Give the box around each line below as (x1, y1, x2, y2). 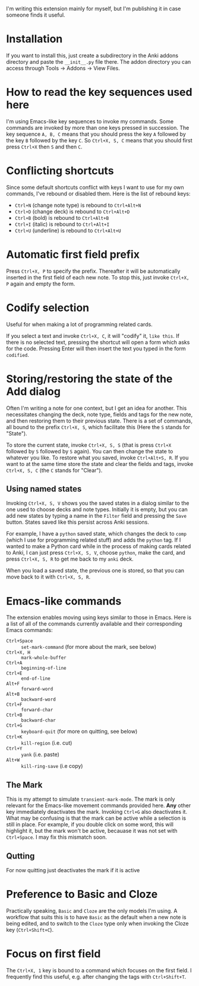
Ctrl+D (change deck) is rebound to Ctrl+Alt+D (14, 208, 130, 215)
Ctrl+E (6, 670, 23, 677)
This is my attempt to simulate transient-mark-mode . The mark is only (6, 795, 175, 803)
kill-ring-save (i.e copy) (21, 763, 83, 770)
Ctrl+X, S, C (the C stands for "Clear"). (6, 466, 103, 474)
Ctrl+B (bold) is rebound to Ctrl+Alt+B (14, 214, 109, 221)
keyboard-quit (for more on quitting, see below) (21, 728, 138, 735)
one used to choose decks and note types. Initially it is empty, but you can (6, 506, 188, 513)
